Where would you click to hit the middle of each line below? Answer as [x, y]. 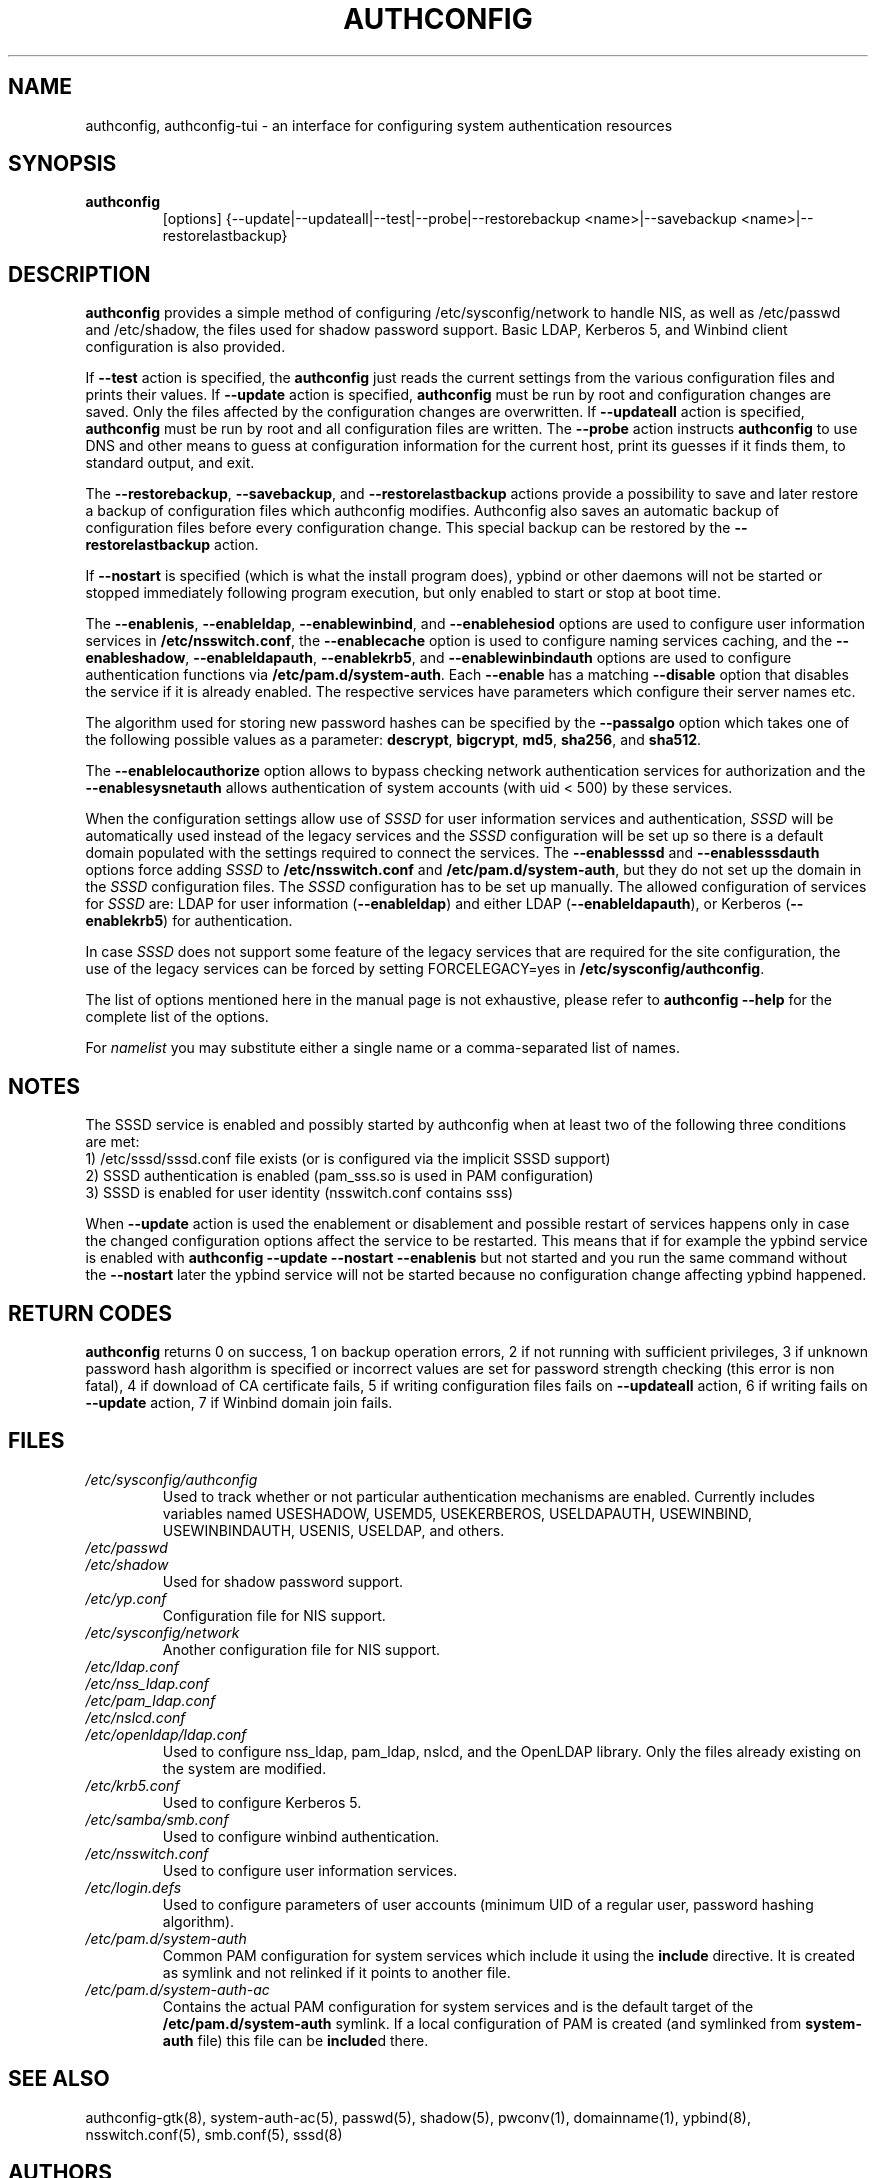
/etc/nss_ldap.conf [147, 1683]
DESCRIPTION [79, 274]
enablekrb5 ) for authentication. [189, 921]
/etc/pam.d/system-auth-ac [177, 1989]
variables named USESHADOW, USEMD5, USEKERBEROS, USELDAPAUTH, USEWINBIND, [457, 1513]
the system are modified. [244, 1768]
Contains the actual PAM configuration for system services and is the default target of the [458, 2006]
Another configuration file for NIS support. [301, 1649]
